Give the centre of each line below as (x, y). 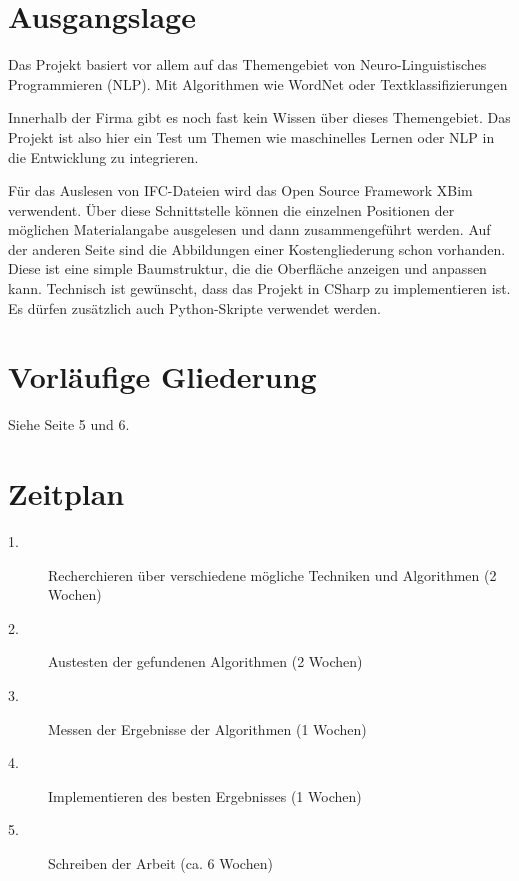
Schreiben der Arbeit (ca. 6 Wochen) (160, 863)
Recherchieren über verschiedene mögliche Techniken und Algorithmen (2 (272, 574)
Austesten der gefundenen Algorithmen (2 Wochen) (205, 661)
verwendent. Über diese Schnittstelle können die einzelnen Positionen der (231, 209)
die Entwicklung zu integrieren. (103, 156)
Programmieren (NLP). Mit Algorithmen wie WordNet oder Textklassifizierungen (258, 83)
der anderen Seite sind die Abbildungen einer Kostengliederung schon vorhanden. (257, 248)
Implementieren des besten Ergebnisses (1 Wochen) (205, 795)
